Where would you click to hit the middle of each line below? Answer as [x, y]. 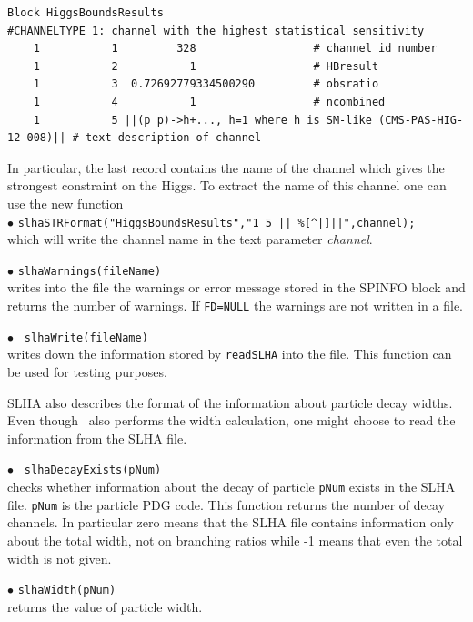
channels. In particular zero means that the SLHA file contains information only [231, 522]
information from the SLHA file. [97, 438]
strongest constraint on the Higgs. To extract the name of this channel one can [227, 185]
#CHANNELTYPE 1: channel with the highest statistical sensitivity [216, 31]
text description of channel [173, 138]
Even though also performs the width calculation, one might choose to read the [231, 420]
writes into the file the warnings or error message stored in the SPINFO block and [236, 287]
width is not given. [60, 558]
